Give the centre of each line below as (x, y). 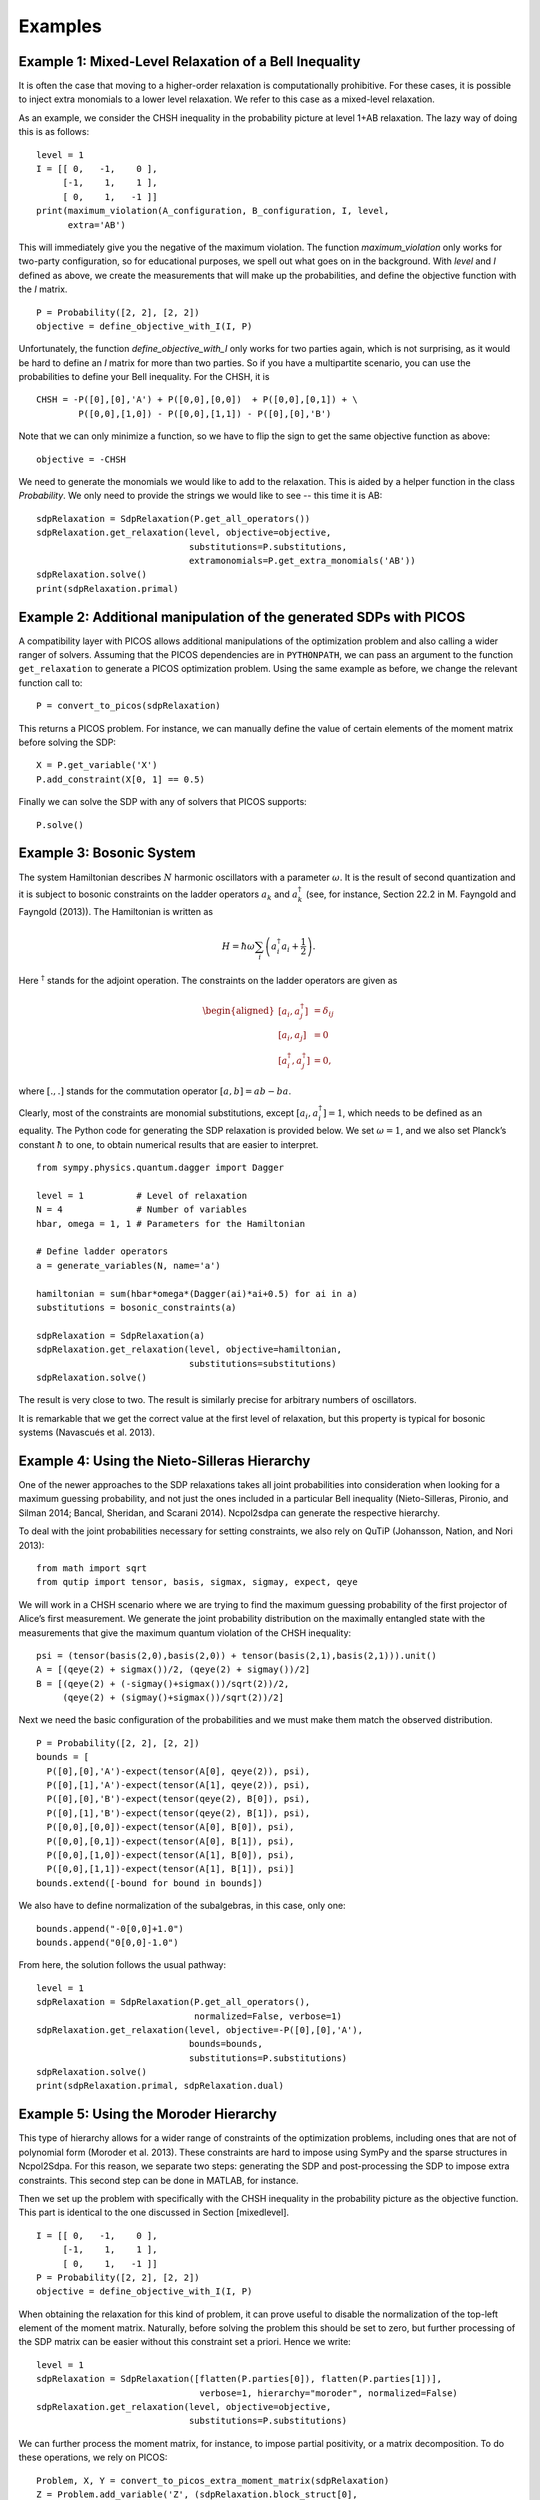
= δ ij (324, 1012)
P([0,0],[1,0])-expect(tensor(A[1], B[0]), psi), (170, 1855)
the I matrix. (43, 289)
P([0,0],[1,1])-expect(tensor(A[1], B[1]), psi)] (170, 1869)
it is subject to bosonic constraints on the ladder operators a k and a (158, 895)
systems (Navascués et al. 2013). (86, 1432)
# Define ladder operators (102, 1251)
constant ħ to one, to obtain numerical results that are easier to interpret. (168, 1144)
